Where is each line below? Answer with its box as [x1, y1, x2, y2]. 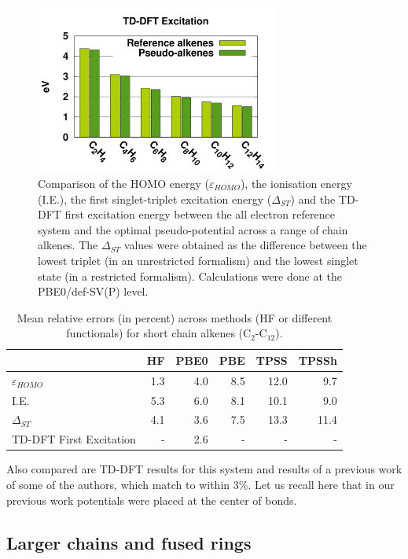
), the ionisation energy [240, 175, 352, 191]
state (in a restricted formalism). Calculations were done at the [38, 267, 342, 284]
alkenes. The [38, 237, 98, 253]
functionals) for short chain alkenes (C [66, 325, 252, 341]
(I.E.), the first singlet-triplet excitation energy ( [38, 190, 272, 207]
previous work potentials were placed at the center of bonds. [6, 491, 297, 508]
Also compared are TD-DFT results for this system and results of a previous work [6, 461, 402, 477]
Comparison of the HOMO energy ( [38, 175, 209, 191]
